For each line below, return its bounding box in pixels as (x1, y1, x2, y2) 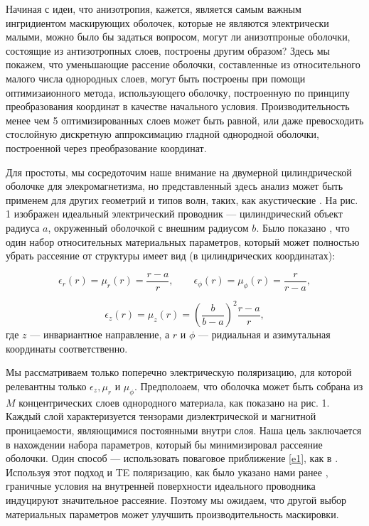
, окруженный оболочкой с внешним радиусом (48, 220, 249, 235)
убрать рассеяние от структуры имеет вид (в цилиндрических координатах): (6, 248, 336, 263)
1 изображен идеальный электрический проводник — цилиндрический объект (6, 206, 343, 221)
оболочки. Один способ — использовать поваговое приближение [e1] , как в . (6, 451, 338, 466)
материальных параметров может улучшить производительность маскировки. (6, 506, 339, 521)
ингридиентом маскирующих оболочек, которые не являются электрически (6, 15, 329, 30)
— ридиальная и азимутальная (198, 327, 331, 342)
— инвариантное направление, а (30, 327, 170, 342)
